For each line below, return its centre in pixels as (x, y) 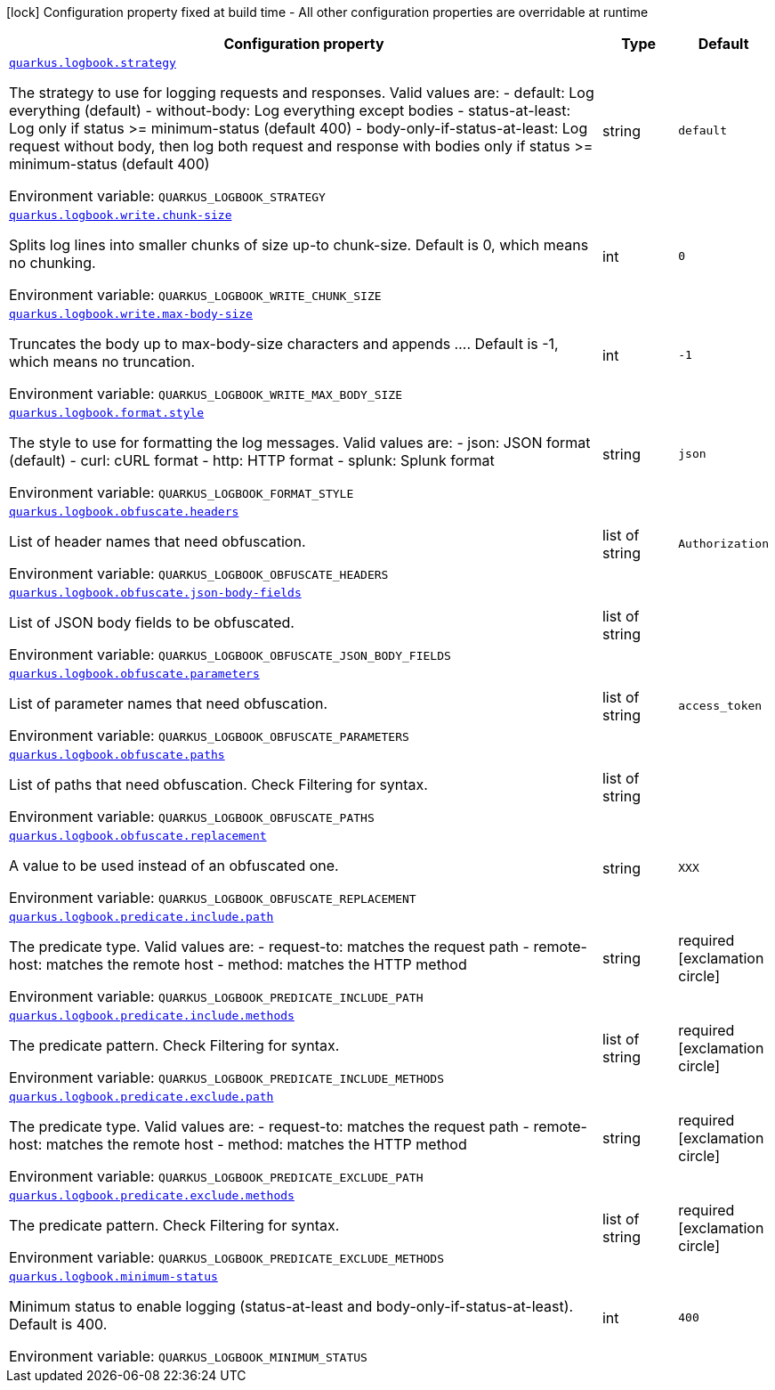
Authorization (723, 544)
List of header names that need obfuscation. (157, 541)
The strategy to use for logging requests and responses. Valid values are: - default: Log (302, 93)
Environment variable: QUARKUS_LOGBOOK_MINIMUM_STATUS (188, 1356)
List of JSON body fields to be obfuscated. (152, 622)
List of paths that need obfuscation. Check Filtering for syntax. (218, 784)
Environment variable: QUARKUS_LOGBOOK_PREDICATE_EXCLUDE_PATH (216, 1176)
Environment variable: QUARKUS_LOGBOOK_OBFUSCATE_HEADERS (199, 573)
